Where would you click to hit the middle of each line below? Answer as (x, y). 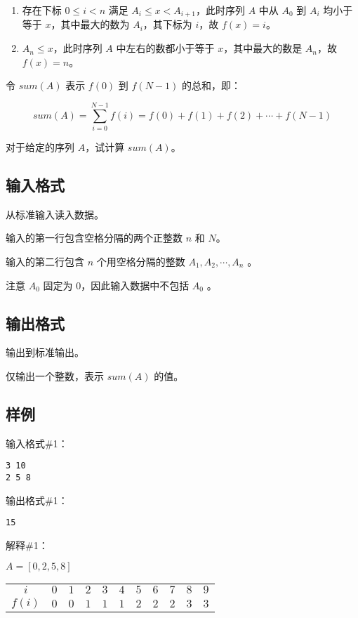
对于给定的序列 (40, 146)
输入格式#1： (37, 443)
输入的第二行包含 (45, 261)
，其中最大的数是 (263, 48)
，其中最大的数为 (90, 24)
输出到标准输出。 (45, 352)
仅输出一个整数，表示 (55, 375)
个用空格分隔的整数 (141, 261)
